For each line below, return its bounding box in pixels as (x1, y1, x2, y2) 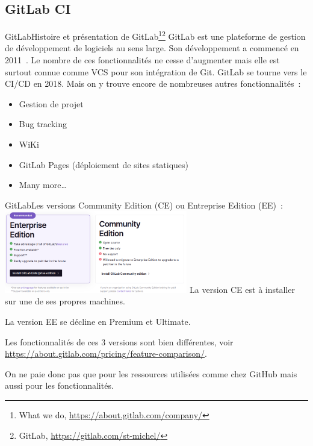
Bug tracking (19, 118, 67, 130)
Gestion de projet (19, 97, 84, 110)
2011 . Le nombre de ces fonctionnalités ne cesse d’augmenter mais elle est (5, 54, 280, 66)
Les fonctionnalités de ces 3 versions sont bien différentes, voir (5, 335, 234, 348)
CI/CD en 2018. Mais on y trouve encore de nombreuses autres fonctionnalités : (5, 77, 301, 90)
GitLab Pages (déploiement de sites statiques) (19, 158, 189, 171)
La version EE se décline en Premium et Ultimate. (5, 315, 191, 328)
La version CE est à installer (190, 283, 295, 295)
